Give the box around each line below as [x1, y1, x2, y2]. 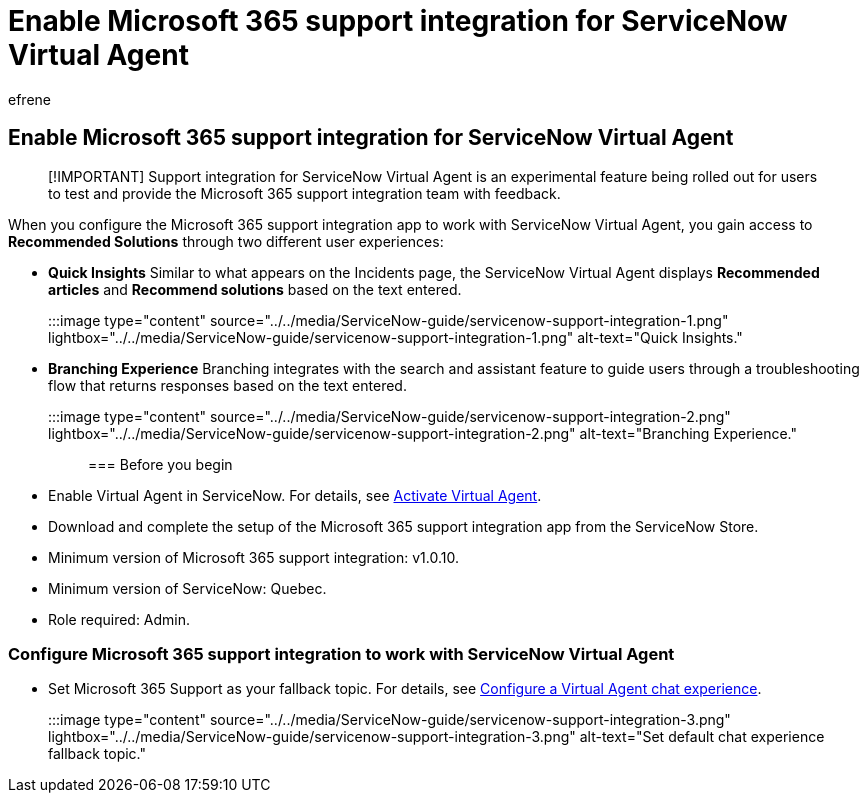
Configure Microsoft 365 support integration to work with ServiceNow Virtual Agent [8, 643, 675, 664]
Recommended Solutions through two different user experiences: [8, 232, 444, 250]
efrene [8, 90, 51, 108]
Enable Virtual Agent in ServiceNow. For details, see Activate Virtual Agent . [48, 486, 542, 504]
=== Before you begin [88, 455, 233, 473]
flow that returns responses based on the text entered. [48, 376, 407, 394]
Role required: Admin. [48, 610, 191, 628]
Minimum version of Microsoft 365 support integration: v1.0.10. [48, 548, 459, 566]
